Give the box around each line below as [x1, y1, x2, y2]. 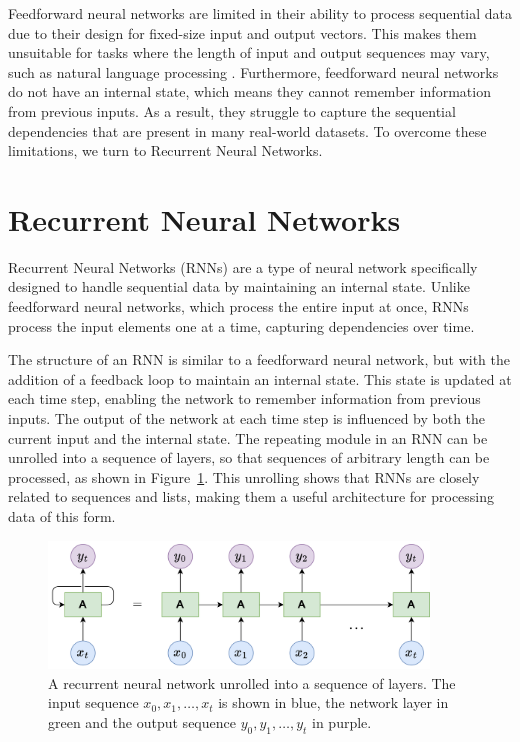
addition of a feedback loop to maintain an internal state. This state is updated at [8, 368, 512, 389]
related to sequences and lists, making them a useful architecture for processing [8, 486, 495, 507]
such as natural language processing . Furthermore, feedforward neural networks [8, 61, 499, 82]
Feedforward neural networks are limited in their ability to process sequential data [8, 3, 513, 23]
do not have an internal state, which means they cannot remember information [8, 81, 491, 102]
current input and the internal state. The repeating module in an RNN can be [8, 427, 488, 448]
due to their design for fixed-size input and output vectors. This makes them [8, 22, 477, 43]
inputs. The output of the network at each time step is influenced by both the [8, 408, 486, 429]
